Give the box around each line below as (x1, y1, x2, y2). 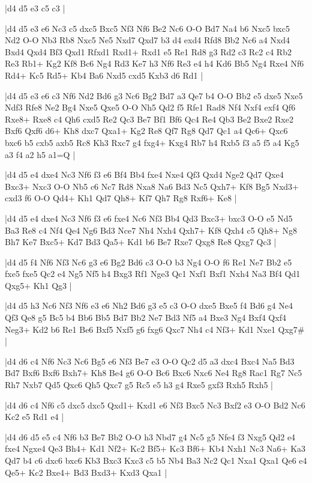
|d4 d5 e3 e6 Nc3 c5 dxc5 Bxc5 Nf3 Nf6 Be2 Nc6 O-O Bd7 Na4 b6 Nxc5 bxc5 (5, 22, 290, 34)
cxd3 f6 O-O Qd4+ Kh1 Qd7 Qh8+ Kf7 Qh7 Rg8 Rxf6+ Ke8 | (5, 192, 237, 204)
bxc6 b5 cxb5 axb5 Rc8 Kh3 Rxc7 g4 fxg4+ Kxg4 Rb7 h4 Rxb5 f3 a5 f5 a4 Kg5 (5, 136, 299, 148)
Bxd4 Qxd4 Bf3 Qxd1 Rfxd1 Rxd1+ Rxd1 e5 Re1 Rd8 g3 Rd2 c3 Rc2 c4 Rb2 (5, 45, 292, 58)
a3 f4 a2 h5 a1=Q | (5, 148, 76, 160)
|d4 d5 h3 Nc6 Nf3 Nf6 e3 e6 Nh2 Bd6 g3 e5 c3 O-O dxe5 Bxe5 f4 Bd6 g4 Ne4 (5, 299, 293, 312)
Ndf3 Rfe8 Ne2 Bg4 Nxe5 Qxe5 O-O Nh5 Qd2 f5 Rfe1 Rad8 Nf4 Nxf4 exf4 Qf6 (5, 101, 296, 114)
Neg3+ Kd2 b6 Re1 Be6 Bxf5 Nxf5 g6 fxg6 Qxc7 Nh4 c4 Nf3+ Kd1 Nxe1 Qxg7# (5, 323, 305, 335)
